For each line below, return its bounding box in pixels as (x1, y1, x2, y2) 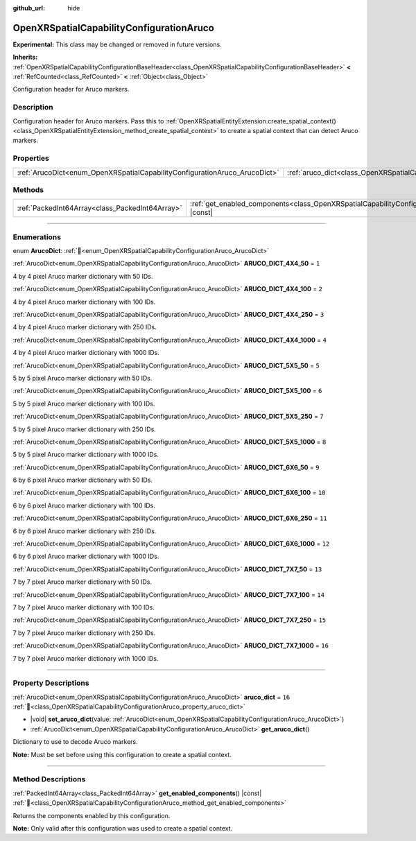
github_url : (12, 4, 45, 12)
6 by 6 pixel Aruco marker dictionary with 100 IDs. (12, 501, 155, 510)
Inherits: (12, 53, 38, 62)
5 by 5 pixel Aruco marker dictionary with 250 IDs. (12, 425, 156, 433)
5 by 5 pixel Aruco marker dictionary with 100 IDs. (12, 399, 155, 408)
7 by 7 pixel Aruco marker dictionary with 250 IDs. (12, 628, 156, 637)
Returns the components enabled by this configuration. (12, 811, 171, 820)
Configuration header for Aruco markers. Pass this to (12, 116, 164, 125)
